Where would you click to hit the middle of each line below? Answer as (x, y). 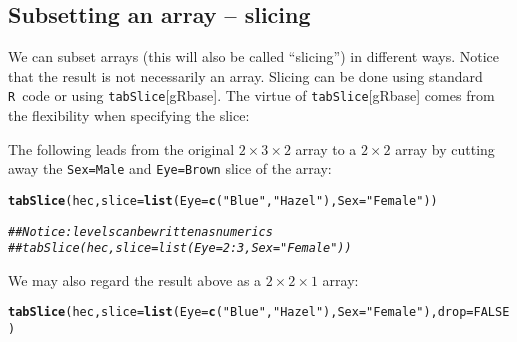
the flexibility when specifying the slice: (129, 115)
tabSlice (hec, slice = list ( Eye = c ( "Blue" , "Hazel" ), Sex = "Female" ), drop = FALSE (259, 312)
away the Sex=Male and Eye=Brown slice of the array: (170, 168)
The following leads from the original (121, 148)
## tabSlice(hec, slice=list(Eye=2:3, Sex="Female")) (180, 248)
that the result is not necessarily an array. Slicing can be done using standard (245, 75)
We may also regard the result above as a (135, 279)
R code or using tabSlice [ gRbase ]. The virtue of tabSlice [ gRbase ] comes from (251, 95)
